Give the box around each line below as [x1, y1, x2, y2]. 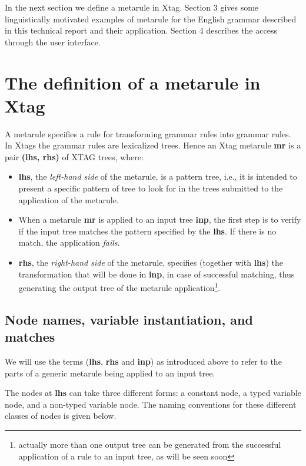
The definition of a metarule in [5, 70, 261, 94]
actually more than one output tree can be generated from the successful [18, 438, 281, 451]
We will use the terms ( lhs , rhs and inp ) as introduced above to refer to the [5, 355, 282, 368]
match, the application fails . [18, 236, 120, 249]
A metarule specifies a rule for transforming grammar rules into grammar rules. [5, 127, 291, 140]
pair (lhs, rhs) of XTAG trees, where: [5, 150, 144, 163]
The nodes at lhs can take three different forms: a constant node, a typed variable [5, 386, 301, 399]
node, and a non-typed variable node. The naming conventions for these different [5, 398, 297, 410]
